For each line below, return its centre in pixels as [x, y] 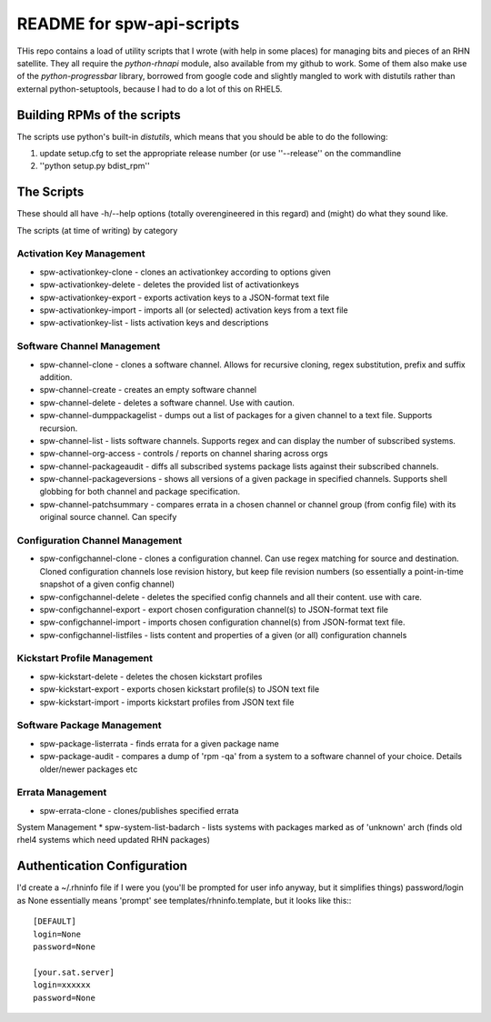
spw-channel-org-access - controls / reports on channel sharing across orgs [184, 454]
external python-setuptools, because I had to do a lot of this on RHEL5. [150, 89]
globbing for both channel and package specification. [140, 492]
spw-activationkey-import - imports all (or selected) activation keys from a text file [194, 310]
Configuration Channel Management [99, 541]
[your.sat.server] [74, 972]
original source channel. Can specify [108, 517]
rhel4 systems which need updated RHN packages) [114, 840]
